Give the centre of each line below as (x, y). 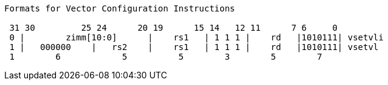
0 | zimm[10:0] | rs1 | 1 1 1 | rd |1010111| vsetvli (196, 37)
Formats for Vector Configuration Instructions (120, 8)
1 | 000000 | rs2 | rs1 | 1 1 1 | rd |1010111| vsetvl (194, 47)
